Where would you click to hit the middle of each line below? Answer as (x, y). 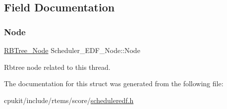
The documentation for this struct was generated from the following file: (114, 83)
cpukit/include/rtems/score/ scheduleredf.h (69, 100)
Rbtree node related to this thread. (57, 67)
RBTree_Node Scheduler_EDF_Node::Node (72, 50)
